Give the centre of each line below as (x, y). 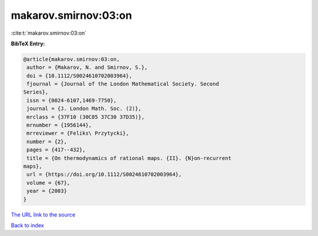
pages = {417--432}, (56, 150)
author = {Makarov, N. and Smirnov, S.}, (87, 67)
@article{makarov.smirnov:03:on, (72, 59)
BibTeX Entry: (28, 44)
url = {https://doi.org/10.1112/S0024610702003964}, (104, 174)
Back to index (27, 225)
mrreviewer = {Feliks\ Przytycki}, (78, 133)
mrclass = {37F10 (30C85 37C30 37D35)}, (86, 117)
